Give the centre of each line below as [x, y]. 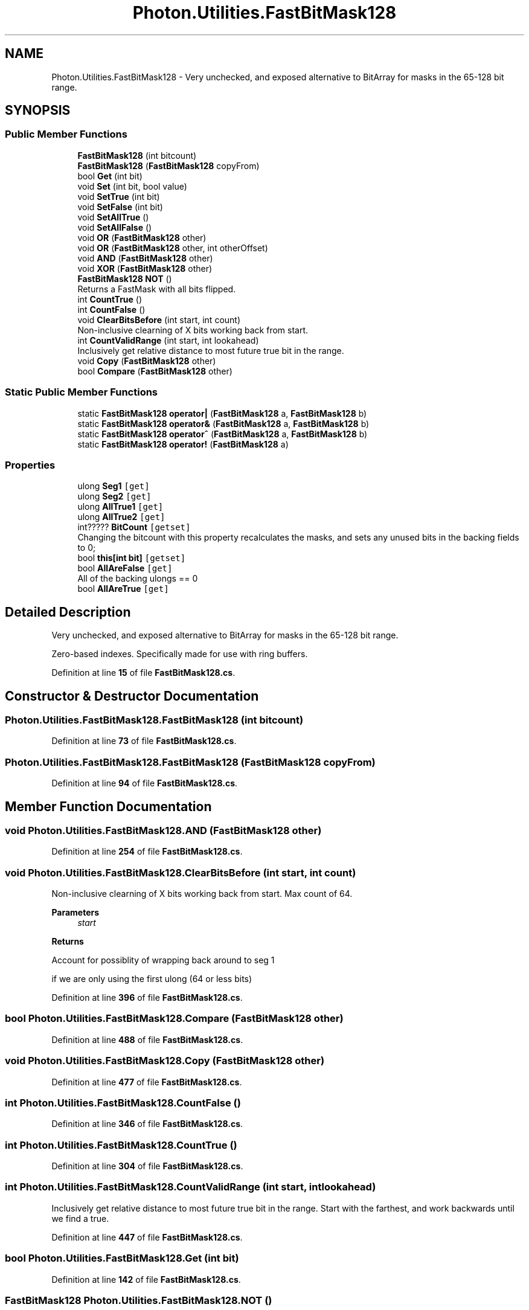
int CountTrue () [110, 299]
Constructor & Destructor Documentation [132, 696]
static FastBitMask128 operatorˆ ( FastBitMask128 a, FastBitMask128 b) [223, 434]
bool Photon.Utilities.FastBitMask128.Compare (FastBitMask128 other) [174, 1019]
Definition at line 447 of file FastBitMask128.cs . [147, 1237]
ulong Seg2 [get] [114, 496]
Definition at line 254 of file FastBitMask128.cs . [147, 852]
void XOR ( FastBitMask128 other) [145, 268]
